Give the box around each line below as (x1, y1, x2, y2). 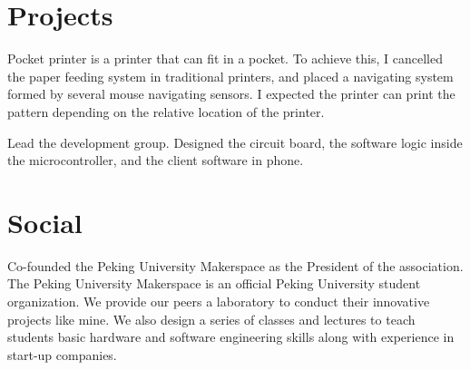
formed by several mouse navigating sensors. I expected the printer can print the (7, 84, 455, 103)
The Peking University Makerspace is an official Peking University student (7, 274, 421, 293)
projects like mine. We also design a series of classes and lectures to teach (7, 309, 416, 328)
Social (7, 203, 83, 240)
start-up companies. (7, 345, 117, 364)
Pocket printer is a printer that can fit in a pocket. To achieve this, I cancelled (7, 49, 443, 68)
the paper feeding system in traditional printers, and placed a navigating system (7, 66, 454, 85)
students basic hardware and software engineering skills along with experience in (7, 327, 455, 346)
